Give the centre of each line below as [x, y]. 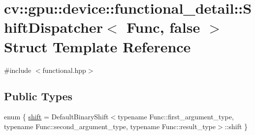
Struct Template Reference [97, 46]
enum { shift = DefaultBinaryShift [56, 117]
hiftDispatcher [53, 27]
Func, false [163, 27]
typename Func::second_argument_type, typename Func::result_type [110, 126]
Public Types [38, 96]
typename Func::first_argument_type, [176, 117]
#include [18, 70]
